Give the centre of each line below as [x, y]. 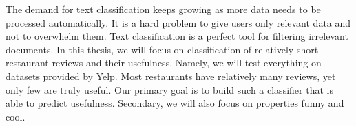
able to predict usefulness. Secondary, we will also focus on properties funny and [175, 103]
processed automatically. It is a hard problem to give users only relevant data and [178, 22]
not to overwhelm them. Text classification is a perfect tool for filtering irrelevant [177, 36]
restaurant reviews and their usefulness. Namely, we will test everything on [164, 63]
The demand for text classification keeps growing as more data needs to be [163, 9]
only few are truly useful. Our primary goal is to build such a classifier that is [169, 89]
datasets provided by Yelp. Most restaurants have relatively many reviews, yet [171, 76]
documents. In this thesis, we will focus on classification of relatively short [162, 49]
